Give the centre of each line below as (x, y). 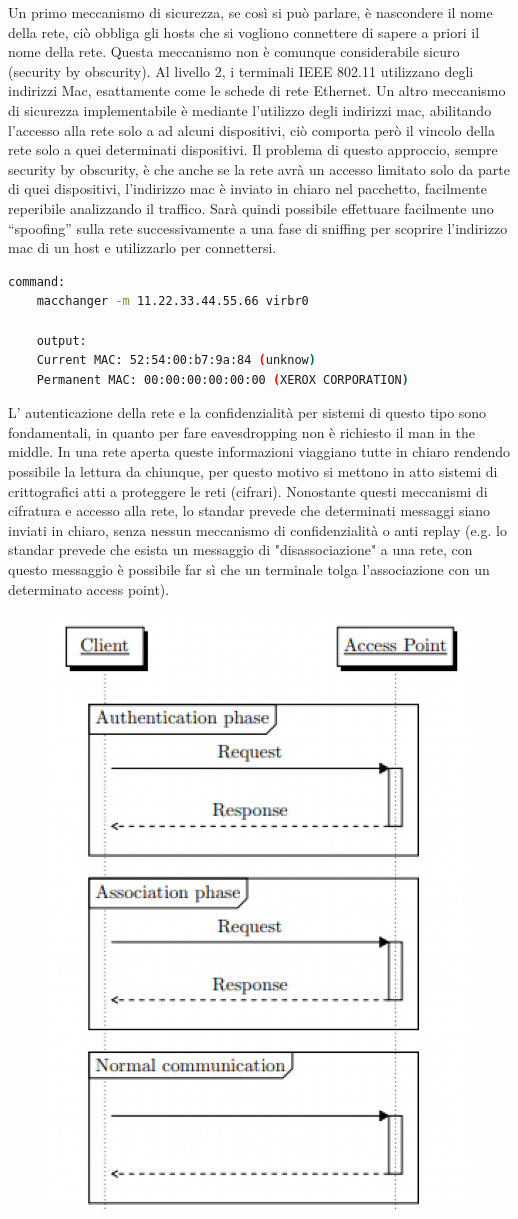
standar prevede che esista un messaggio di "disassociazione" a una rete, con (240, 549)
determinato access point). (89, 588)
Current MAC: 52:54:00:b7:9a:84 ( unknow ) (176, 360)
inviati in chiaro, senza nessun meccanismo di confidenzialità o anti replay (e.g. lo (257, 529)
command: (37, 281)
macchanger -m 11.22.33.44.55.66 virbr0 (172, 301)
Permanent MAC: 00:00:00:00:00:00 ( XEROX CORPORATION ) (222, 379)
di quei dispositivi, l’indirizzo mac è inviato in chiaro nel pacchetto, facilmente (247, 188)
